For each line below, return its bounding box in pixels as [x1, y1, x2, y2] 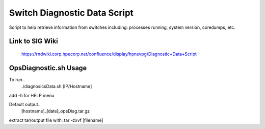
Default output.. [9, 102, 41, 107]
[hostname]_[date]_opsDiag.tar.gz [21, 108, 90, 114]
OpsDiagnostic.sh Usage [9, 64, 87, 72]
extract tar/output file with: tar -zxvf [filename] [9, 117, 104, 123]
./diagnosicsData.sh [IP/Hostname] [21, 84, 92, 89]
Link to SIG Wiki [9, 37, 58, 45]
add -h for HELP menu [9, 92, 54, 98]
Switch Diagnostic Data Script [9, 7, 133, 18]
